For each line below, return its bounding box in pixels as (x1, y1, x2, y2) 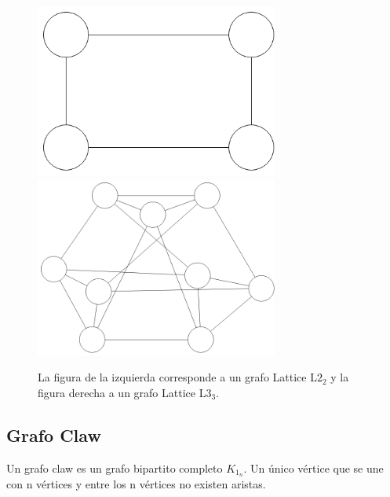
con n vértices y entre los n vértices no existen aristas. (6, 476, 266, 492)
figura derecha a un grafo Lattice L (38, 384, 206, 400)
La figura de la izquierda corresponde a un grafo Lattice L (38, 369, 317, 385)
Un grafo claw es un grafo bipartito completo (6, 459, 223, 476)
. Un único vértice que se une (243, 459, 384, 476)
